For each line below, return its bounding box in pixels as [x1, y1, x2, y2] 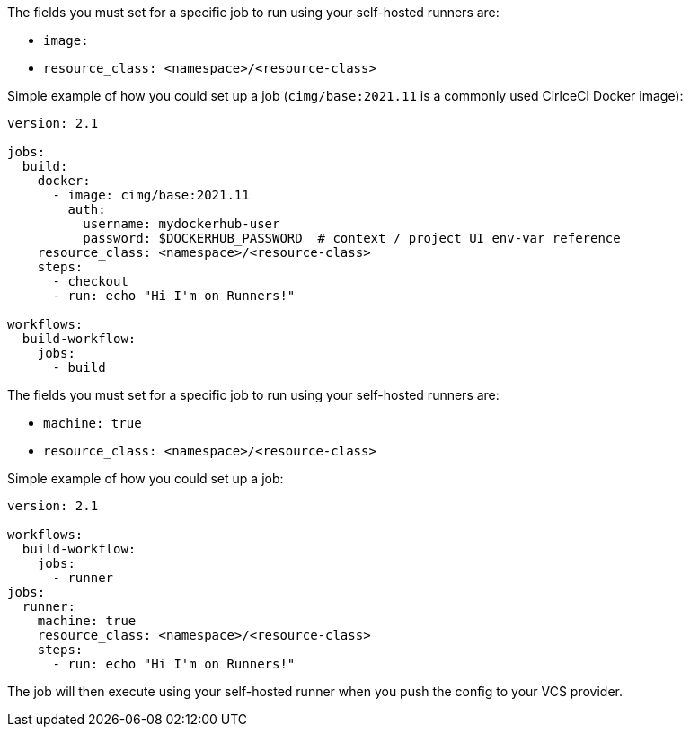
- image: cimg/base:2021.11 [52, 188, 250, 202]
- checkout [52, 274, 128, 288]
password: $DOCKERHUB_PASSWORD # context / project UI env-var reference [83, 231, 621, 245]
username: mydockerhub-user [83, 217, 280, 231]
